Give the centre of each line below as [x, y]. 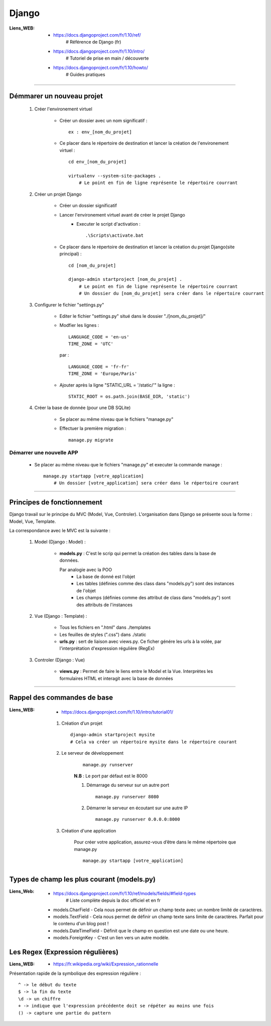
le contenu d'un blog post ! [81, 924]
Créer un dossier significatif [88, 206]
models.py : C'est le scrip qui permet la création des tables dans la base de [138, 553]
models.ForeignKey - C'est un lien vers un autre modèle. [112, 938]
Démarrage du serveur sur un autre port [128, 785]
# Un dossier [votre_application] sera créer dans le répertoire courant [146, 483]
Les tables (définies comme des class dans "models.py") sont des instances [155, 584]
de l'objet [86, 590]
